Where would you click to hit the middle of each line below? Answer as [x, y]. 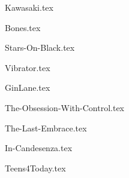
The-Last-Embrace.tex [46, 128]
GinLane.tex [28, 88]
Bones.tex [23, 27]
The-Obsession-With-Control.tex [64, 107]
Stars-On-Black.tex [40, 47]
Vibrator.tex [28, 67]
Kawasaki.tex [29, 7]
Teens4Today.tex [35, 168]
